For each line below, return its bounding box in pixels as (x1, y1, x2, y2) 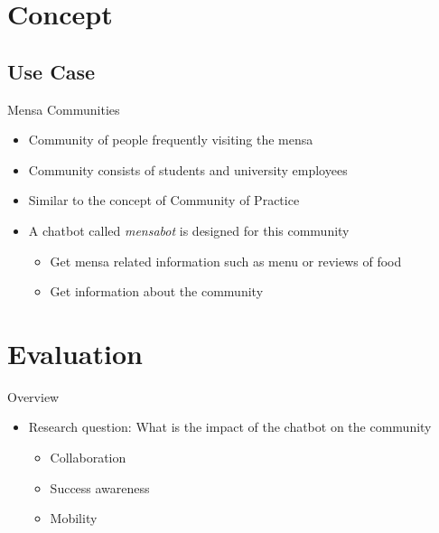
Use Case (7, 57, 96, 85)
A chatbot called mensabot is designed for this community (28, 220, 350, 239)
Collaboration (50, 448, 126, 467)
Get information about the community (50, 282, 264, 301)
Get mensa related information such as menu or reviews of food (50, 251, 402, 270)
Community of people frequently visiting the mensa (28, 130, 313, 149)
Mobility (50, 509, 98, 528)
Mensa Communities (7, 99, 120, 118)
